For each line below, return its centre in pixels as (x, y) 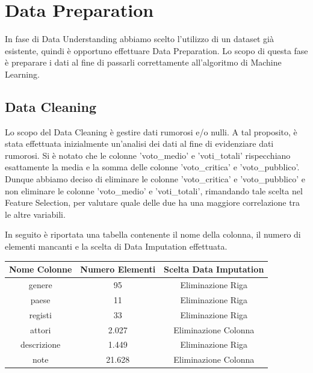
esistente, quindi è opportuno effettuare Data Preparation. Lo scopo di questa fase (156, 50)
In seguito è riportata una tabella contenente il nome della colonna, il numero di (153, 234)
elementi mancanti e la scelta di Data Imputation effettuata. (116, 246)
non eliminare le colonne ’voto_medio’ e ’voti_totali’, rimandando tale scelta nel (154, 190)
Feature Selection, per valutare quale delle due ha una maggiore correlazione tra (153, 202)
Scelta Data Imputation (214, 269)
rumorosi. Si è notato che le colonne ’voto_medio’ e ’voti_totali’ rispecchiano (148, 155)
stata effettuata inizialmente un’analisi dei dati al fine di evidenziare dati (139, 143)
